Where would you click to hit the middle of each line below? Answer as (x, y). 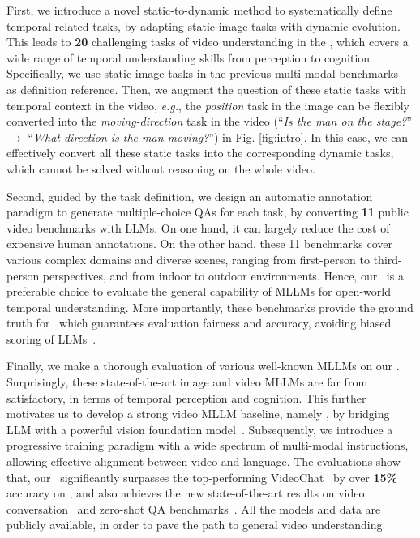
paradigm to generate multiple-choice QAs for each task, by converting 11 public (208, 212)
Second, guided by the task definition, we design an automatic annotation (190, 196)
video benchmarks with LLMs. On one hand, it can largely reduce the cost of (198, 227)
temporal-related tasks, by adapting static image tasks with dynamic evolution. (204, 26)
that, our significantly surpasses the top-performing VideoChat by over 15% (202, 477)
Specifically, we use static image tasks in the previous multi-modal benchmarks (203, 73)
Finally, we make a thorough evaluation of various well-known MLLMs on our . (203, 366)
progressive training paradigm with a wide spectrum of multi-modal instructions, (208, 445)
